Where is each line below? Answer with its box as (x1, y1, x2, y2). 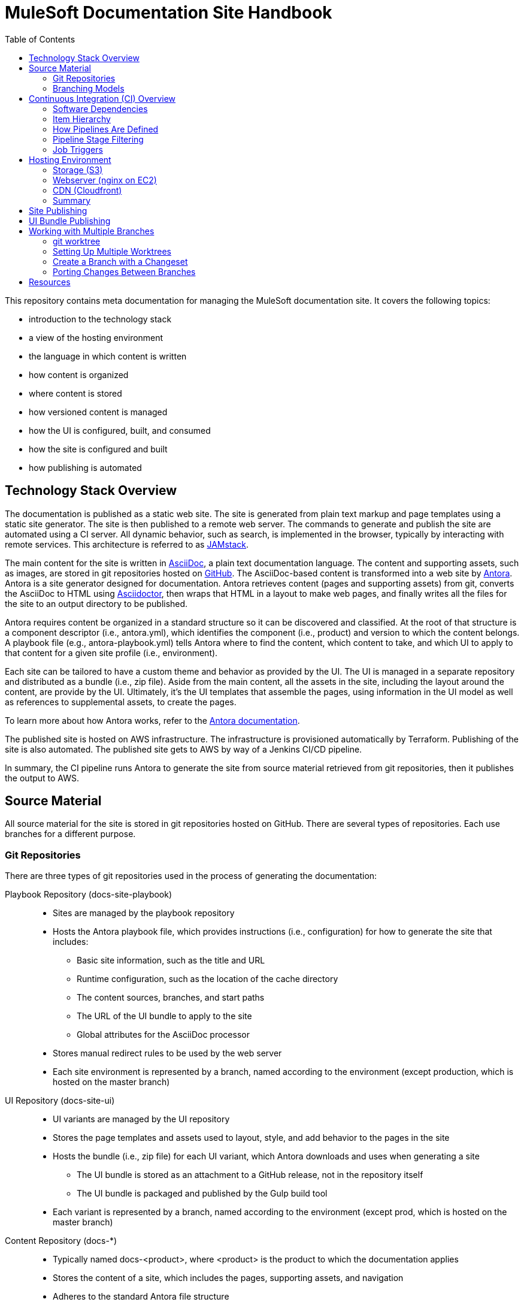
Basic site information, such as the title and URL (77, 955, 265, 966)
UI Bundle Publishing (29, 215, 111, 226)
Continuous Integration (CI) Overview (29, 93, 176, 104)
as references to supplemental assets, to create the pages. (5, 696, 237, 707)
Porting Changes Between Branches (53, 266, 196, 277)
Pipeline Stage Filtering (53, 134, 144, 144)
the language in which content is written (29, 351, 187, 361)
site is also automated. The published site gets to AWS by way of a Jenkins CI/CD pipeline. (5, 744, 362, 754)
